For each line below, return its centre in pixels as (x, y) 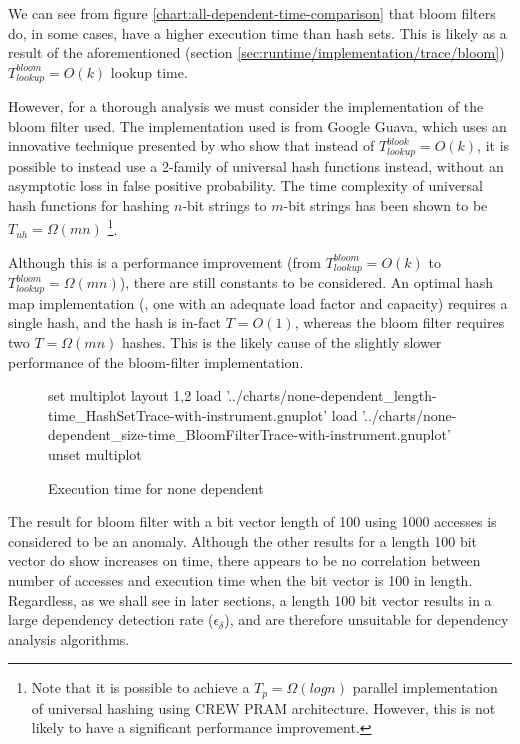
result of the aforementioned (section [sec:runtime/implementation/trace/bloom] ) (256, 52)
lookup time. (149, 71)
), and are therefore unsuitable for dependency (366, 619)
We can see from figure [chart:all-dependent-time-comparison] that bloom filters (252, 13)
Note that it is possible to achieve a (140, 687)
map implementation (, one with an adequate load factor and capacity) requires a (258, 302)
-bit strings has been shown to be (385, 205)
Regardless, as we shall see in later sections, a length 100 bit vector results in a (250, 599)
